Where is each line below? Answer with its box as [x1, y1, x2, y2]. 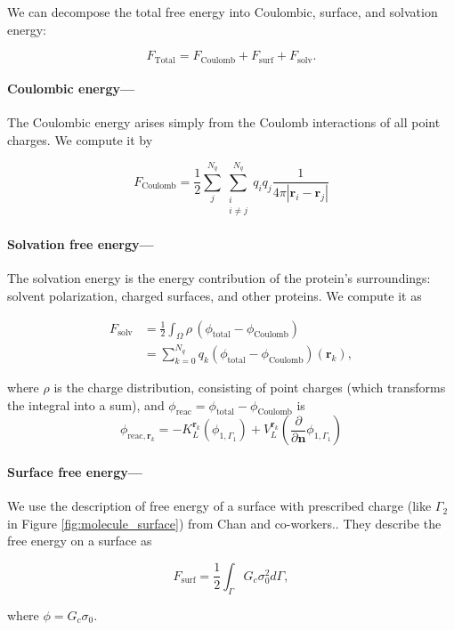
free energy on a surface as [7, 531, 152, 550]
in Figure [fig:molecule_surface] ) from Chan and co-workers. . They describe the [7, 513, 442, 532]
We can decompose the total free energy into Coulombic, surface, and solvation [7, 3, 438, 20]
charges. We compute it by [7, 131, 153, 149]
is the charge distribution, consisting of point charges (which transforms [53, 377, 446, 396]
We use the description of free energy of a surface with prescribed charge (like [7, 497, 432, 515]
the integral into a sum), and [7, 395, 165, 414]
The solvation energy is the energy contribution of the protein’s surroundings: [7, 269, 431, 287]
